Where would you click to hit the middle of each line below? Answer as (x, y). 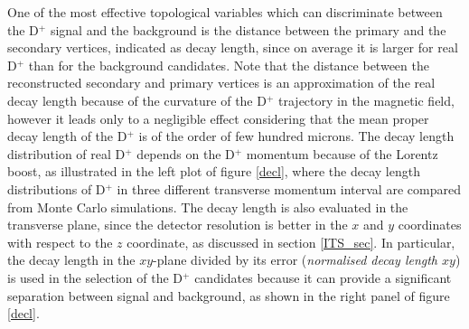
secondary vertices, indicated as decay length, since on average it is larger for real (233, 47)
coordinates (430, 225)
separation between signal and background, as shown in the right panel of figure (229, 295)
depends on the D (186, 153)
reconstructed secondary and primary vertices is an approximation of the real (221, 83)
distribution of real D (66, 153)
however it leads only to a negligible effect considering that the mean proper (218, 118)
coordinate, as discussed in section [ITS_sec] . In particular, (291, 242)
